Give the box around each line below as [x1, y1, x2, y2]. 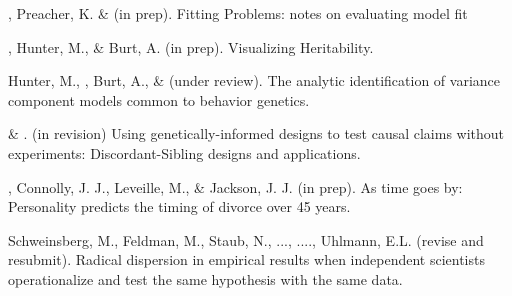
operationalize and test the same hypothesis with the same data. [8, 268, 403, 289]
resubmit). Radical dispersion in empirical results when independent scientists [8, 249, 485, 270]
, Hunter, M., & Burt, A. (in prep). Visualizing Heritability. [8, 36, 374, 57]
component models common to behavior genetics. [8, 89, 310, 110]
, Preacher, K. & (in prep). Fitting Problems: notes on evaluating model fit [8, 3, 468, 23]
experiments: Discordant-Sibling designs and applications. [8, 142, 361, 163]
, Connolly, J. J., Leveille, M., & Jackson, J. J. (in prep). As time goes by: [8, 176, 463, 197]
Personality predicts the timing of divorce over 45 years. [8, 196, 351, 217]
